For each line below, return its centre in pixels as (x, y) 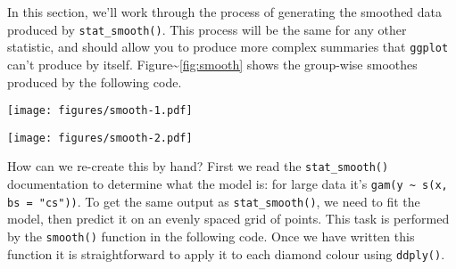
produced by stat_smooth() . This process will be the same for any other (207, 29)
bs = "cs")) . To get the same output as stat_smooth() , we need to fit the (214, 201)
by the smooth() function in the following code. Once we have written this (211, 236)
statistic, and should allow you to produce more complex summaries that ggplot (228, 47)
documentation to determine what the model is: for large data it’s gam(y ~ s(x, (228, 184)
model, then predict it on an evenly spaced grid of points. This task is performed (228, 219)
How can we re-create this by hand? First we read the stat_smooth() (198, 166)
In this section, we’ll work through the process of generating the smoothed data (225, 12)
